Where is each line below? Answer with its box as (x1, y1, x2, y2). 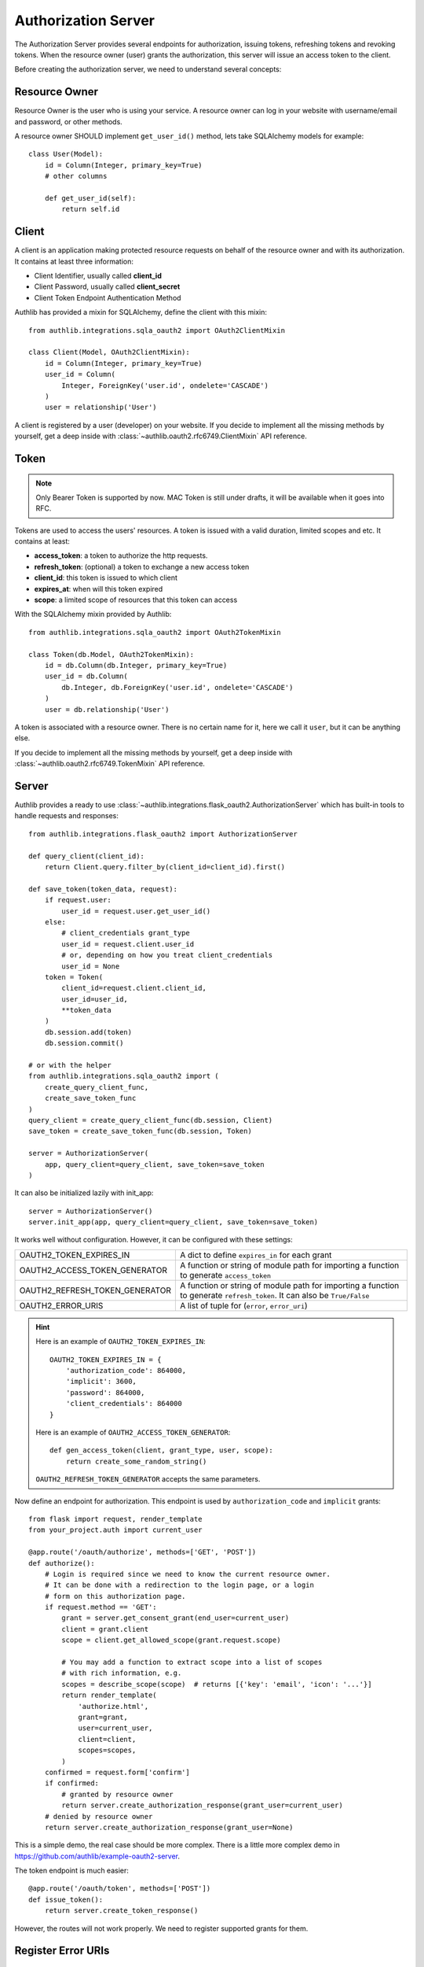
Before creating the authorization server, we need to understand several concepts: (14, 65, 282, 74)
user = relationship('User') (44, 403, 157, 412)
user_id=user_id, (61, 995, 129, 1003)
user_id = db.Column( (44, 672, 129, 681)
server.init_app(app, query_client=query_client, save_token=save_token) (28, 1218, 319, 1227)
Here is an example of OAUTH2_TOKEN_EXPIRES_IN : (35, 1337, 206, 1346)
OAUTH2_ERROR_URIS (19, 1300, 104, 1311)
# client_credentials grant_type (61, 928, 190, 938)
